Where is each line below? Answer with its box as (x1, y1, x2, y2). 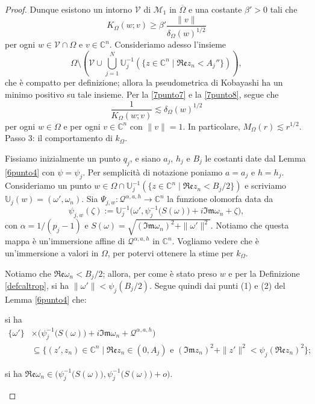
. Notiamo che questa (210, 219, 289, 232)
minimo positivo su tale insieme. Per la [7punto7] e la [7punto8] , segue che (5, 87, 279, 100)
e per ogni (63, 119, 101, 132)
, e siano (129, 151, 161, 164)
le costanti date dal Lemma (205, 151, 306, 164)
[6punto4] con (5, 165, 55, 178)
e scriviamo (245, 179, 287, 192)
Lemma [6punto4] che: (5, 292, 87, 305)
